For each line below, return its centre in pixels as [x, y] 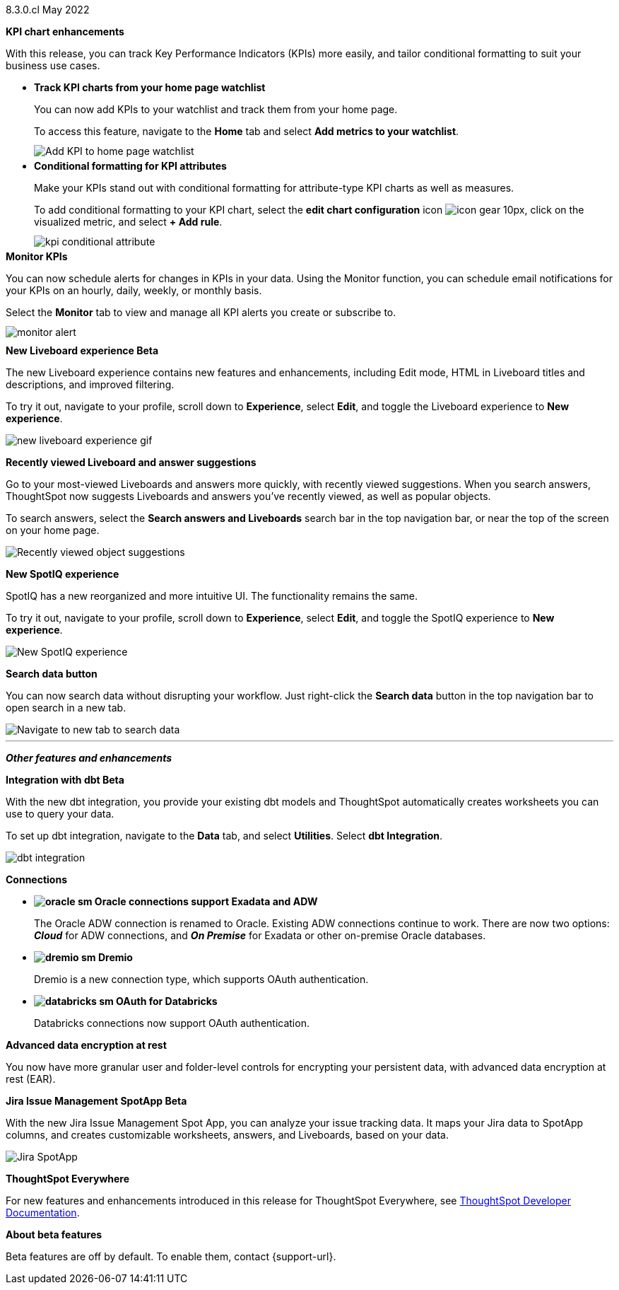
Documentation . [43, 1213]
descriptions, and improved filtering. [90, 384]
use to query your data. [60, 814]
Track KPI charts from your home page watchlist [150, 87]
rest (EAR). [31, 1079]
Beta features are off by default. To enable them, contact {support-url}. [171, 1256]
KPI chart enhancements [65, 31]
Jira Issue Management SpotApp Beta [96, 1101]
